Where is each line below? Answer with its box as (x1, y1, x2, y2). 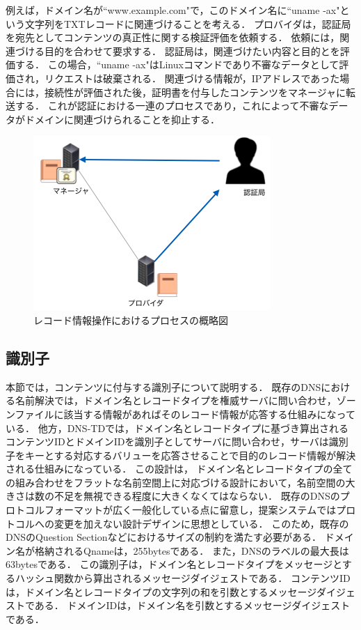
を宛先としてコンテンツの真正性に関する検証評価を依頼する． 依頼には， (6, 30, 340, 45)
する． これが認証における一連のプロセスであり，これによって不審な (15, 98, 329, 113)
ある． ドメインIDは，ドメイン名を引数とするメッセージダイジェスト (34, 598, 351, 613)
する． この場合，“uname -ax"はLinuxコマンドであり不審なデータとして (15, 57, 339, 72)
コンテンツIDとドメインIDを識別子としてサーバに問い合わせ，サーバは (6, 434, 329, 449)
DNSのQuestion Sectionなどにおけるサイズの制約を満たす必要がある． (6, 530, 322, 544)
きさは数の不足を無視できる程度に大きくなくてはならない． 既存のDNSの (6, 489, 340, 503)
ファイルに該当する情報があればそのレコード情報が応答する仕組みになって (15, 406, 355, 421)
